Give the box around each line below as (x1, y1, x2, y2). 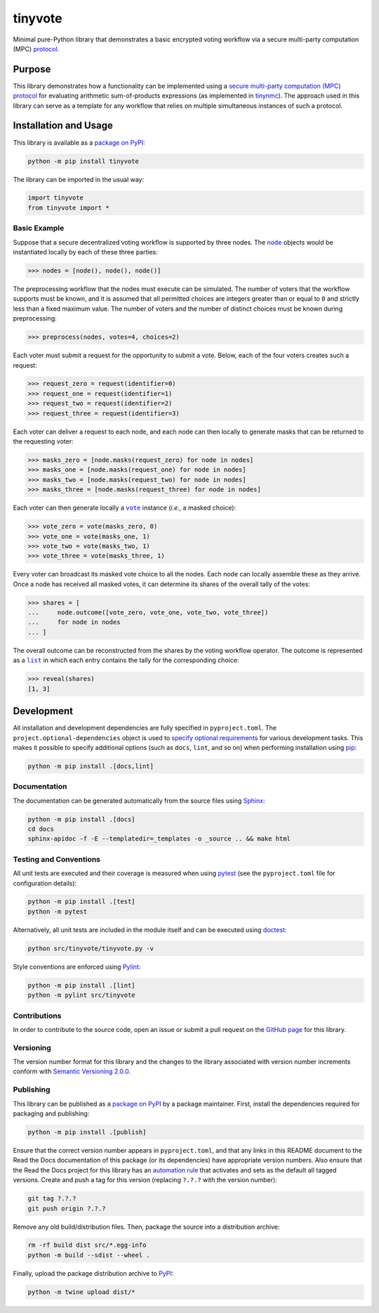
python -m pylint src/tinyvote (27, 991, 136, 1000)
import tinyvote (27, 194, 84, 202)
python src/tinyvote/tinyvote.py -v (27, 944, 154, 952)
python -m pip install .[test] (27, 898, 136, 906)
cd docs (27, 824, 54, 833)
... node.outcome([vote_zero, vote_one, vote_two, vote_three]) (27, 609, 269, 616)
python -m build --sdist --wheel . (27, 1251, 150, 1259)
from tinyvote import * (27, 204, 110, 212)
